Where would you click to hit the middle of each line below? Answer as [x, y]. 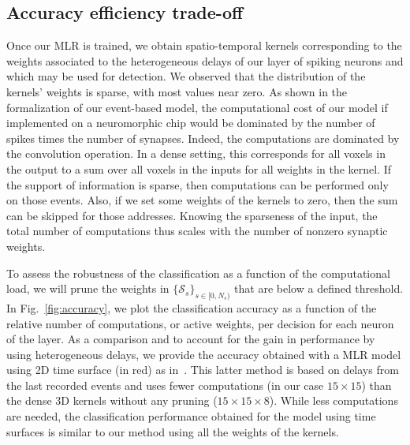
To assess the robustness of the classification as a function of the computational [198, 273]
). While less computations [334, 400]
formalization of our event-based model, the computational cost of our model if [197, 107]
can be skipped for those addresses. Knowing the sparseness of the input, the [192, 215]
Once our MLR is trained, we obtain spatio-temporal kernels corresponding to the [204, 45]
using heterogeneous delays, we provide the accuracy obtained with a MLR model [204, 354]
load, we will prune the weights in [88, 288]
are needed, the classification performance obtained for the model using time [191, 416]
